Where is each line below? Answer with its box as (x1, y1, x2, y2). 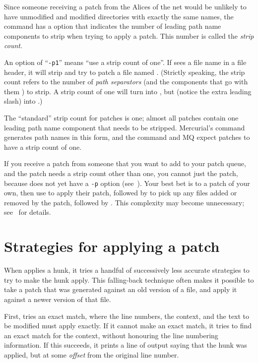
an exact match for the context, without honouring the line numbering (4, 330, 218, 340)
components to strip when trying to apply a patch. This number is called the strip (4, 30, 254, 41)
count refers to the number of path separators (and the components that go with (4, 76, 248, 87)
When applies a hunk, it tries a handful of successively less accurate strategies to (4, 265, 250, 275)
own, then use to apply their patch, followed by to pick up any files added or (4, 187, 237, 198)
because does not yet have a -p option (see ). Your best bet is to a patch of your (4, 178, 250, 188)
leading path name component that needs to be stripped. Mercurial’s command (4, 122, 245, 132)
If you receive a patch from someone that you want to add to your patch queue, (4, 158, 246, 169)
